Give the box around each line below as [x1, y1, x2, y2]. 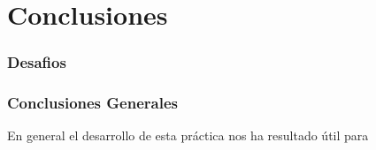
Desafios [7, 51, 66, 73]
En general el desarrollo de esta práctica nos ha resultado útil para [7, 126, 369, 145]
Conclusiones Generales [7, 92, 178, 114]
